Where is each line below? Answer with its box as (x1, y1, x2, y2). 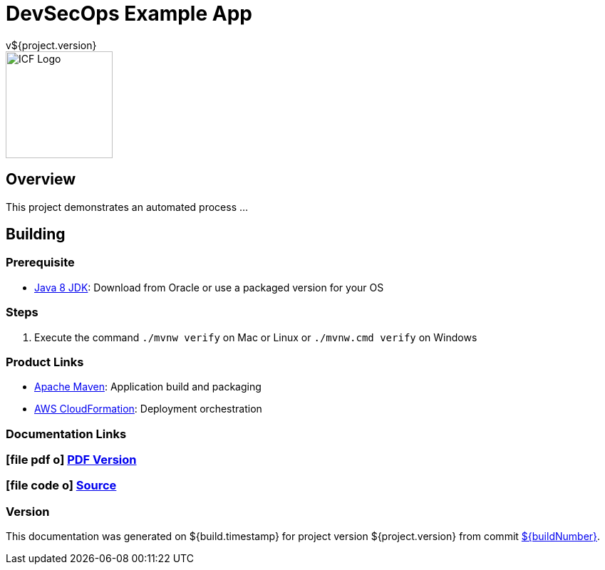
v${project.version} (6, 38, 97, 51)
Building (6, 225, 66, 244)
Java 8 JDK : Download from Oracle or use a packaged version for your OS (34, 281, 384, 294)
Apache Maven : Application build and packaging (34, 380, 262, 393)
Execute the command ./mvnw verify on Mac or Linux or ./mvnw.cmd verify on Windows (34, 331, 477, 343)
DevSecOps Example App (6, 1, 252, 26)
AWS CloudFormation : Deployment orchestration (34, 403, 262, 415)
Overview (6, 170, 76, 189)
